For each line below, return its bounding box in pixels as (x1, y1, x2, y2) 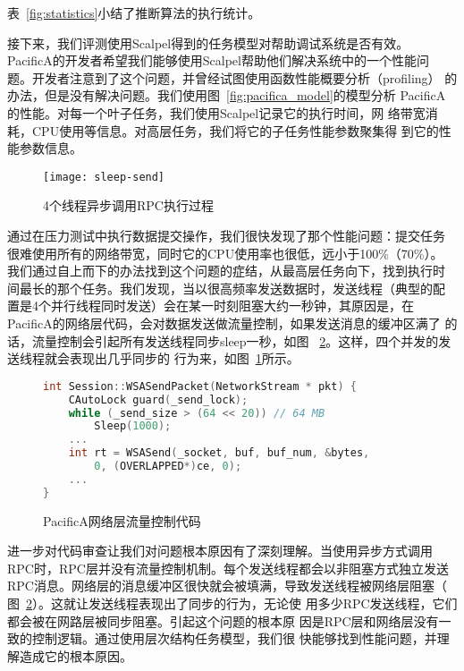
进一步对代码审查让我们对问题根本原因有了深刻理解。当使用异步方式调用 (7, 541, 433, 560)
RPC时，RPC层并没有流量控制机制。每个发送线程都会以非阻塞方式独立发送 (7, 558, 449, 577)
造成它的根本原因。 (19, 646, 132, 665)
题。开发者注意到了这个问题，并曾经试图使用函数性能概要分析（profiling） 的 (7, 68, 458, 87)
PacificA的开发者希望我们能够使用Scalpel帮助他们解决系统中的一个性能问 (7, 51, 429, 70)
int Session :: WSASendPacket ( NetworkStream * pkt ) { (43, 379, 357, 393)
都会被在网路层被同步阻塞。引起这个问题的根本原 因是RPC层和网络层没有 (7, 611, 439, 630)
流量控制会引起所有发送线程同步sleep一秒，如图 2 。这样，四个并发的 (31, 331, 439, 350)
